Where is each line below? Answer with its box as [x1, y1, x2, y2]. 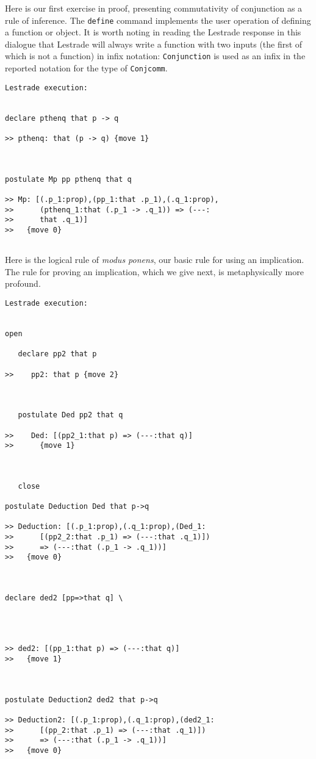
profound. [5, 277, 41, 290]
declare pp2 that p [18, 350, 97, 359]
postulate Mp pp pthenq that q [5, 174, 132, 184]
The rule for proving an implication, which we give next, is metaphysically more [5, 265, 304, 278]
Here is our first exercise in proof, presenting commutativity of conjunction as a [5, 2, 303, 14]
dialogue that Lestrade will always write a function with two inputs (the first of [5, 37, 303, 50]
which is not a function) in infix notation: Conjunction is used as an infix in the [5, 49, 306, 62]
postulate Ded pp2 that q [18, 411, 123, 420]
